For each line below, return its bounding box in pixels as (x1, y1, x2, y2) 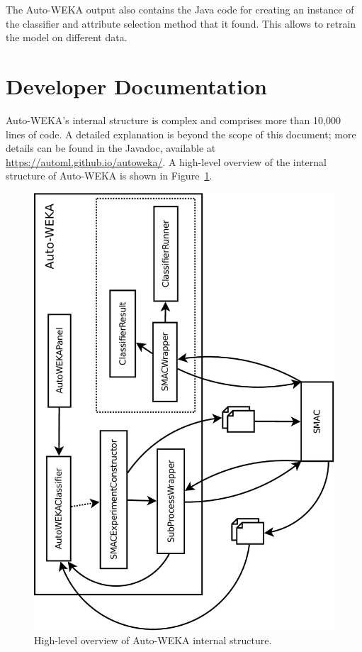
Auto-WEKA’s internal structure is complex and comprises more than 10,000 (6, 112, 341, 127)
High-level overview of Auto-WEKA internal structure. (34, 633, 272, 648)
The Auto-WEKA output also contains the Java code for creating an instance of (6, 2, 354, 16)
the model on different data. (6, 30, 128, 45)
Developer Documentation (6, 71, 267, 100)
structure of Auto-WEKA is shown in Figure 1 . (6, 168, 213, 183)
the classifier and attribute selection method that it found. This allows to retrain (6, 16, 356, 31)
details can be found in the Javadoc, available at (6, 140, 216, 155)
